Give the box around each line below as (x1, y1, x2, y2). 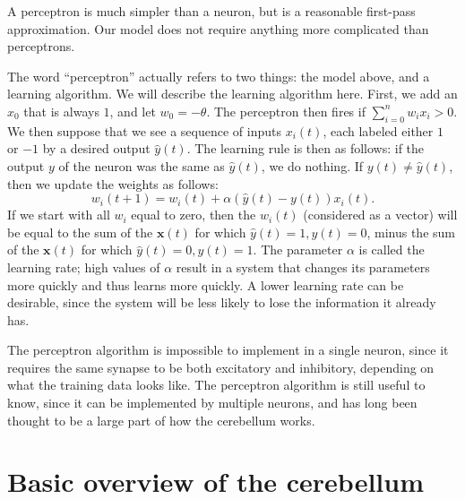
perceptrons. (7, 37, 75, 56)
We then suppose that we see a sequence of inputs (7, 121, 282, 140)
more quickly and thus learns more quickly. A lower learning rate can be (7, 275, 404, 294)
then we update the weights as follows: (7, 174, 219, 193)
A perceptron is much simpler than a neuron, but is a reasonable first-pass (7, 2, 416, 20)
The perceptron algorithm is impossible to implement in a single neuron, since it (7, 340, 449, 359)
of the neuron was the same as (58, 156, 225, 175)
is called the (358, 240, 425, 259)
